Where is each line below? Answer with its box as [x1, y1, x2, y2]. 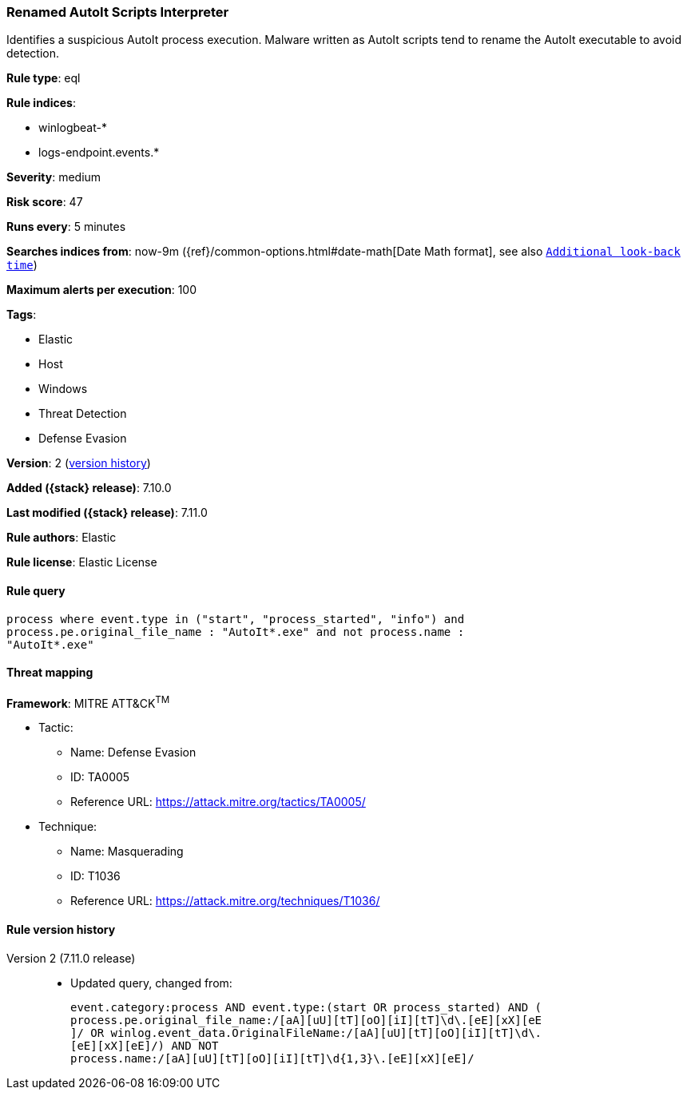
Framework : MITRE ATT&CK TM [6, 693, 170, 710]
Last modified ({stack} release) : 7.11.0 [6, 506, 208, 520]
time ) [6, 258, 38, 272]
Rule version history [6, 923, 116, 937]
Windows [38, 382, 88, 396]
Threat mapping [6, 665, 93, 680]
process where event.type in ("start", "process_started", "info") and [6, 612, 465, 625]
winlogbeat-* [38, 121, 107, 135]
